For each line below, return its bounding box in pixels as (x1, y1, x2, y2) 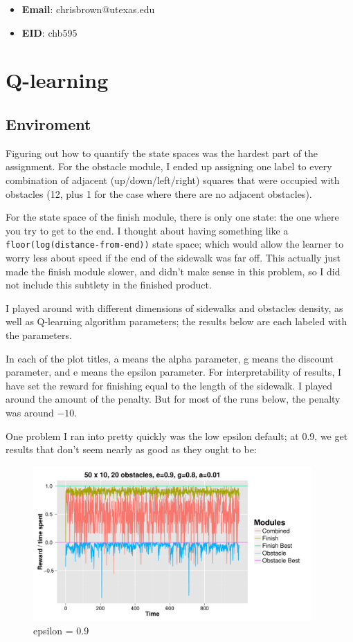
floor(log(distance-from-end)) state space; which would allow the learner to (6, 237, 344, 251)
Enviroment (6, 113, 91, 134)
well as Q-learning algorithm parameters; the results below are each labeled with (6, 314, 347, 329)
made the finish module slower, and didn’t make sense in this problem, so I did (6, 264, 341, 278)
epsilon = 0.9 (33, 623, 89, 637)
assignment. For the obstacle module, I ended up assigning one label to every (6, 159, 332, 174)
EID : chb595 (21, 25, 78, 39)
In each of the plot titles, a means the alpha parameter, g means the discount (6, 351, 334, 365)
